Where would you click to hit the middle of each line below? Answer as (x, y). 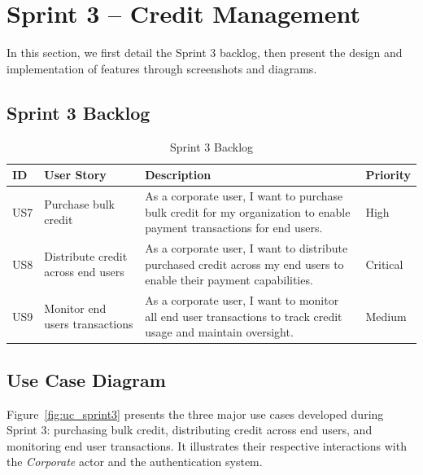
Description (178, 175)
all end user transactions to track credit (244, 316)
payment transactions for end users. (234, 228)
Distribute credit (86, 255)
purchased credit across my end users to (244, 264)
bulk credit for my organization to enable (248, 211)
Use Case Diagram (86, 379)
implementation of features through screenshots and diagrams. (162, 68)
